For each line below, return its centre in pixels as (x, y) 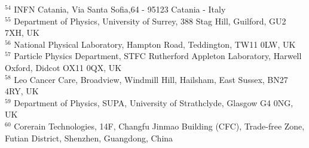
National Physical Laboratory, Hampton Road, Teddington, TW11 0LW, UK (155, 44)
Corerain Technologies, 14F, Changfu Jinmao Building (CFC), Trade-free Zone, (159, 126)
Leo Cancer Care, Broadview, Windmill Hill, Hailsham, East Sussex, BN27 (151, 79)
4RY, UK (22, 91)
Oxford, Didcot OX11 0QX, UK (63, 67)
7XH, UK (22, 33)
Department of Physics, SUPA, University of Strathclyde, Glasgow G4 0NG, (154, 102)
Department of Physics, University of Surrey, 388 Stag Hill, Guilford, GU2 (150, 21)
